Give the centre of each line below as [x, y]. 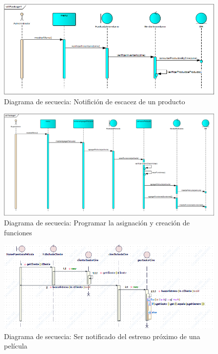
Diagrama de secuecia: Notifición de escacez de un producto [95, 101]
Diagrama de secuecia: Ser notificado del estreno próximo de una [102, 336]
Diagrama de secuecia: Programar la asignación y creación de [97, 222]
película [16, 346]
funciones [18, 232]
